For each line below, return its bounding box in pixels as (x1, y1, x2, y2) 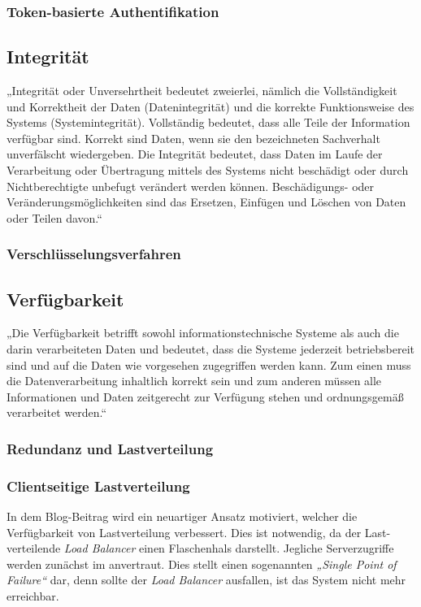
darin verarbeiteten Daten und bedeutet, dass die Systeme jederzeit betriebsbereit (7, 340, 415, 358)
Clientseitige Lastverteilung (7, 475, 190, 496)
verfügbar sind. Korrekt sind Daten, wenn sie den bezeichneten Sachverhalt (7, 129, 380, 146)
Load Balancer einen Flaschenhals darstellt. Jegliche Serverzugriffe (63, 540, 394, 557)
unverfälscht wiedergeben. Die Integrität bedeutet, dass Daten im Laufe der (7, 145, 383, 163)
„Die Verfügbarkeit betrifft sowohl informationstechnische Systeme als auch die (7, 324, 399, 341)
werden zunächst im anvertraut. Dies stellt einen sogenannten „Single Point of (7, 555, 397, 572)
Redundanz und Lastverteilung (7, 438, 214, 458)
